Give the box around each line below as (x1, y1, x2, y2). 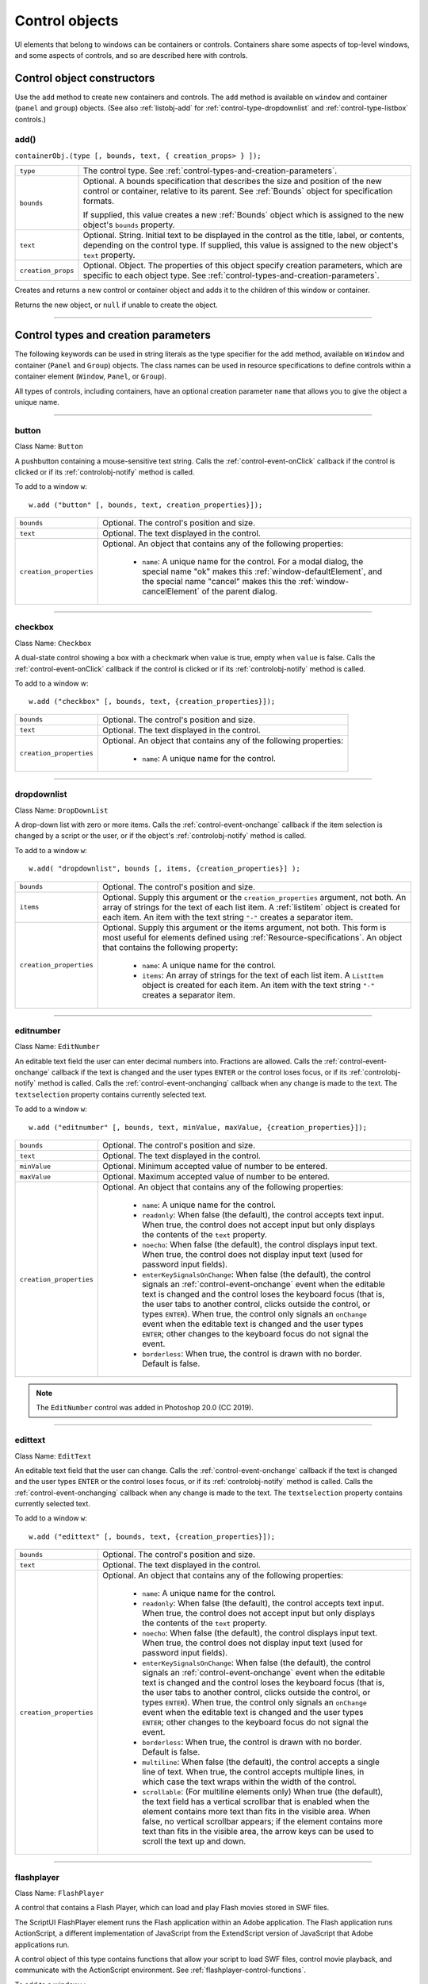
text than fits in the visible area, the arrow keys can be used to (141, 1826, 374, 1837)
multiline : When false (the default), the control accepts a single (141, 1756, 380, 1767)
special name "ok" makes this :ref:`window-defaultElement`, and (141, 566, 383, 577)
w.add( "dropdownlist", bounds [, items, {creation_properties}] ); (29, 864, 300, 873)
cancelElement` (141, 586, 201, 597)
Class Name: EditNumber (14, 1042, 101, 1052)
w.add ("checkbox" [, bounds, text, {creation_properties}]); (29, 697, 276, 706)
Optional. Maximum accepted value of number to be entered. (101, 1171, 331, 1182)
